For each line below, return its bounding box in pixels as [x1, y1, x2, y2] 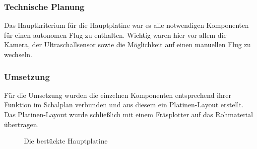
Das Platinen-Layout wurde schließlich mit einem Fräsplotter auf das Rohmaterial [4, 109, 253, 119]
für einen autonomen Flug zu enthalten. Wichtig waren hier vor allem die [4, 29, 227, 40]
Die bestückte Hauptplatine [24, 136, 108, 146]
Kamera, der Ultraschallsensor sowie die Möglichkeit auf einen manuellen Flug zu [4, 39, 251, 50]
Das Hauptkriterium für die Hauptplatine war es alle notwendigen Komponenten [4, 20, 249, 30]
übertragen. [4, 119, 39, 129]
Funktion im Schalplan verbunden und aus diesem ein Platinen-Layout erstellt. [4, 99, 244, 110]
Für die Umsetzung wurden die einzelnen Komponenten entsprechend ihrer [4, 89, 231, 100]
